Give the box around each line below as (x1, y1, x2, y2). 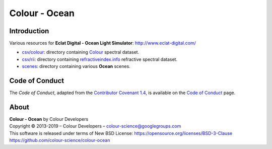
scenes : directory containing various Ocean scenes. (22, 63, 130, 69)
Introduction (9, 27, 49, 35)
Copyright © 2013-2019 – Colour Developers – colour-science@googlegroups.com (9, 123, 181, 129)
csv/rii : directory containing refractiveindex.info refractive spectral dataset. (22, 56, 178, 62)
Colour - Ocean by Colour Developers (9, 116, 89, 122)
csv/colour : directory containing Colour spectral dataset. (22, 49, 140, 55)
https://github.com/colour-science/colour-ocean (9, 137, 110, 143)
